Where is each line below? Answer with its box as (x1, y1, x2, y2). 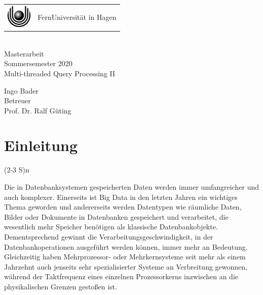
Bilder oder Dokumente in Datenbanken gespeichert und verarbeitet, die (4, 211, 229, 222)
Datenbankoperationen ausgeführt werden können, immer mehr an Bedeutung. (4, 241, 248, 252)
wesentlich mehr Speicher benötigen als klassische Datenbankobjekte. (4, 221, 218, 232)
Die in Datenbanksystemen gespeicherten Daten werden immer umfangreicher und (4, 182, 259, 192)
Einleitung (4, 135, 78, 156)
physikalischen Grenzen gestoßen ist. (4, 281, 117, 291)
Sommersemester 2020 (4, 58, 72, 69)
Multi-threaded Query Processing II (4, 68, 116, 78)
